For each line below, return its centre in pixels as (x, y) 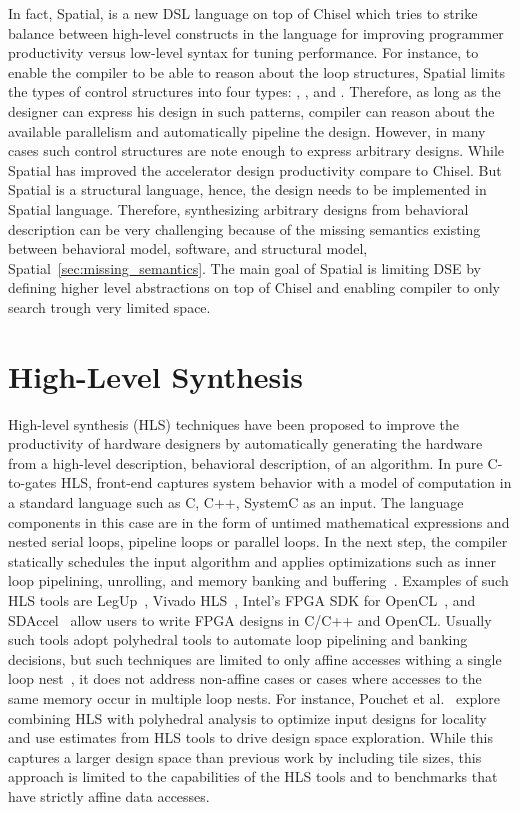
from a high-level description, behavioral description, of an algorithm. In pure (245, 462)
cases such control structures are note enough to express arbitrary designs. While (256, 150)
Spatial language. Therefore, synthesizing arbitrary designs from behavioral (238, 208)
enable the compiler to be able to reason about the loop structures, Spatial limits (257, 71)
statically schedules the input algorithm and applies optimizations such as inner (252, 560)
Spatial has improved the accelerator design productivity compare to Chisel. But (255, 169)
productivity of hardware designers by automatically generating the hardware (245, 443)
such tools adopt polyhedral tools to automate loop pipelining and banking (238, 639)
